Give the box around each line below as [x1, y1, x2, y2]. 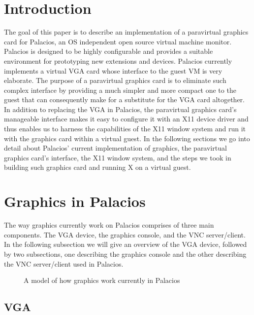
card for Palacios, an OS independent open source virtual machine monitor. [4, 36, 232, 46]
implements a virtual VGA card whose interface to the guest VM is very [4, 65, 222, 76]
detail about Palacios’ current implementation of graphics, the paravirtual [4, 143, 227, 153]
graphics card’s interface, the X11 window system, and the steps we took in [4, 152, 231, 162]
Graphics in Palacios [4, 191, 146, 211]
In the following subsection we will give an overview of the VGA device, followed [4, 239, 247, 249]
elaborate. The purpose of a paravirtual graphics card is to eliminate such [4, 75, 226, 85]
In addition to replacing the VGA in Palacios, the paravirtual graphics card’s [4, 104, 237, 114]
